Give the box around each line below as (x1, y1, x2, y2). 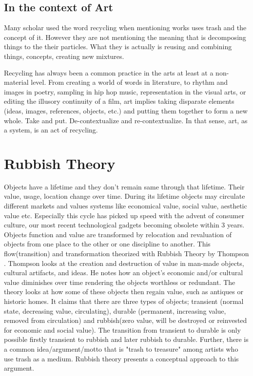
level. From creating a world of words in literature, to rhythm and (31, 77, 228, 87)
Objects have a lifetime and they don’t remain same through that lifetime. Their (4, 181, 245, 191)
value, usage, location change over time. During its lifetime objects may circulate (4, 191, 245, 201)
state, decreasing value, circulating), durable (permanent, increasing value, (4, 305, 226, 316)
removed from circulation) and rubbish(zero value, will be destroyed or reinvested (4, 315, 247, 325)
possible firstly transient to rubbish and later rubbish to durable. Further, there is (4, 334, 249, 344)
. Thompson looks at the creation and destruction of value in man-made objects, (4, 258, 244, 268)
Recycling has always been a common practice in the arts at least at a (4, 67, 214, 77)
